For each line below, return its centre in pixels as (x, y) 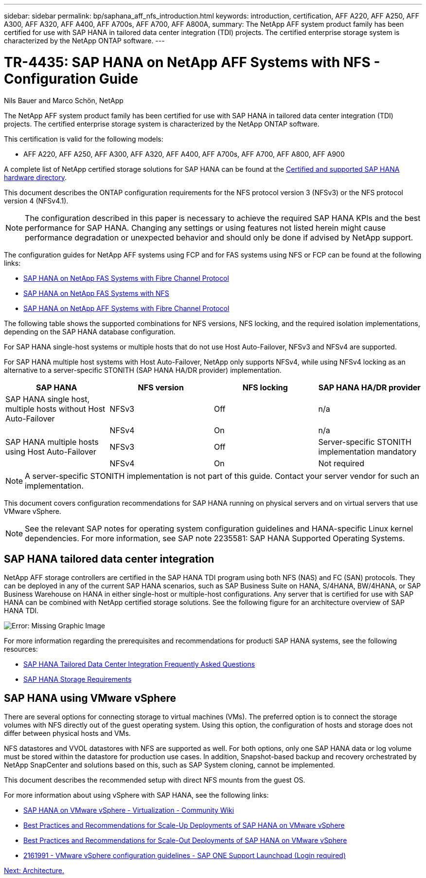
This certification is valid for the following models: (84, 139)
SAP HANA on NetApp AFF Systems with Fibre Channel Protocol (126, 308)
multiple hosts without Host (55, 409)
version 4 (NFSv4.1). (36, 201)
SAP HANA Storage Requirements (78, 679)
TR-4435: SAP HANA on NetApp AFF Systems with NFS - (192, 62)
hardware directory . (35, 177)
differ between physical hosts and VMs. (67, 733)
